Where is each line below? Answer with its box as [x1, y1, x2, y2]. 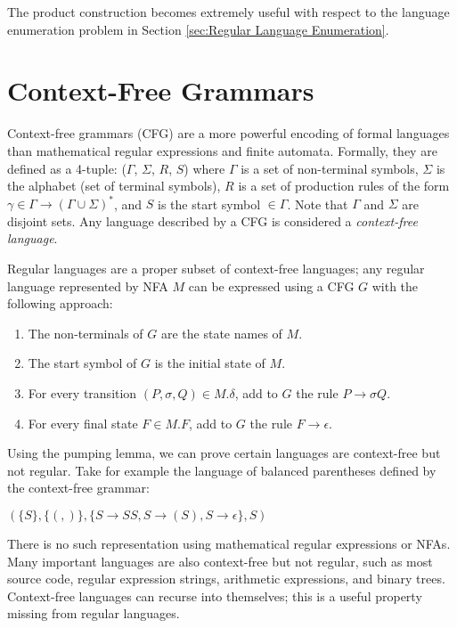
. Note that [287, 194, 348, 213]
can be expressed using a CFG [188, 276, 355, 295]
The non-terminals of [28, 323, 143, 342]
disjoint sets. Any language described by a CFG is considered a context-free [7, 211, 418, 230]
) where [184, 159, 225, 177]
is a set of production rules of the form [238, 176, 450, 195]
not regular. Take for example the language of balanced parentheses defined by [7, 461, 437, 479]
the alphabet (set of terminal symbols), [7, 176, 221, 195]
